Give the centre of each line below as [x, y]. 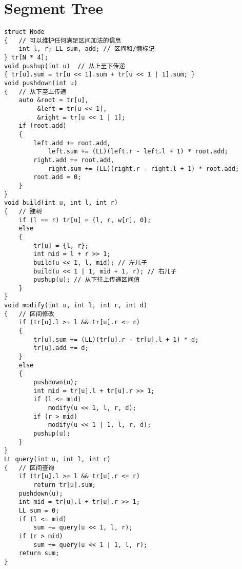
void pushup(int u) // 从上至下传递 [65, 66]
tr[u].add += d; [61, 348]
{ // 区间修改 [29, 314]
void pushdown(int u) [41, 83]
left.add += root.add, [72, 143]
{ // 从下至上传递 [35, 92]
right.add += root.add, [74, 160]
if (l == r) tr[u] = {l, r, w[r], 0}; [85, 220]
